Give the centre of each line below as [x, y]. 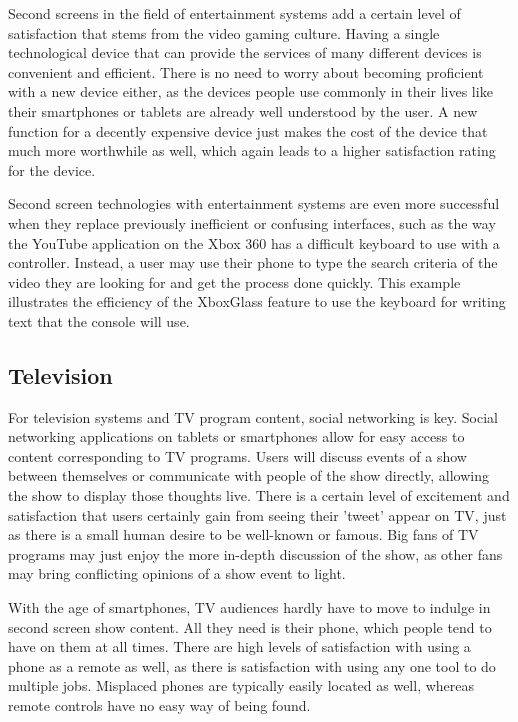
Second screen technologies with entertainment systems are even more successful [254, 203]
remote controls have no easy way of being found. [159, 705]
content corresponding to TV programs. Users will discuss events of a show [237, 455]
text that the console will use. [99, 320]
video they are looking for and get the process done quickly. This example [234, 281]
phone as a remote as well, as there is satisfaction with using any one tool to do [252, 665]
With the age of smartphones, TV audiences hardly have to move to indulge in [249, 607]
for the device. [52, 169]
